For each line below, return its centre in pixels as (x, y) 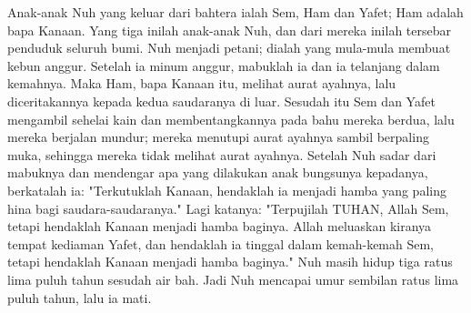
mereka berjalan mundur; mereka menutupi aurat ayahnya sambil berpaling (218, 137)
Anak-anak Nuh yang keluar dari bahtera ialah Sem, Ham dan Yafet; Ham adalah (235, 12)
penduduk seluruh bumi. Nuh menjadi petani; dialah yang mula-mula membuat (229, 48)
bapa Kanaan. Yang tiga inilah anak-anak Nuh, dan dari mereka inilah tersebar (229, 30)
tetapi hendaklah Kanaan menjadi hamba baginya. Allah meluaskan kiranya (220, 226)
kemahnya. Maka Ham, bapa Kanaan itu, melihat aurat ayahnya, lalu (202, 83)
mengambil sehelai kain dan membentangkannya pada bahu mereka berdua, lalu (231, 119)
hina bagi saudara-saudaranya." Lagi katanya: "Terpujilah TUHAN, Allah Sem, (228, 208)
